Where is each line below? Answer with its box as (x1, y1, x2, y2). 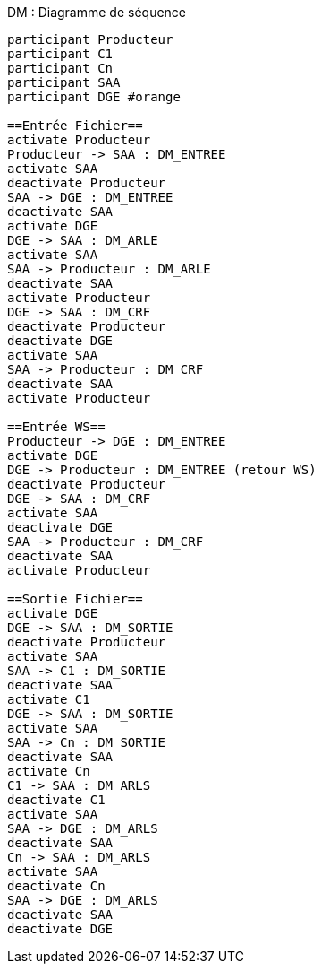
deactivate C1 (7, 793, 106, 807)
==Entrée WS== (7, 420, 106, 434)
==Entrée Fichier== (7, 118, 143, 133)
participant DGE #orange (7, 90, 181, 104)
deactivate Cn (7, 879, 106, 893)
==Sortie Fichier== (7, 592, 143, 606)
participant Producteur (7, 32, 173, 47)
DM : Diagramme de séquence (7, 4, 187, 20)
